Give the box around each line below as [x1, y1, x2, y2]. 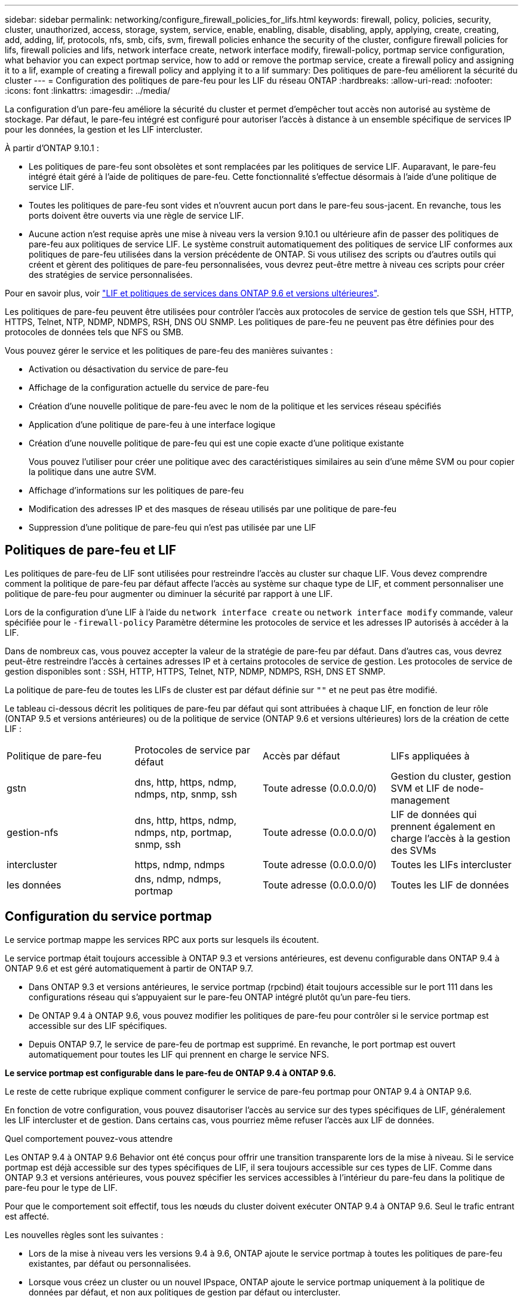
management [390, 794, 450, 806]
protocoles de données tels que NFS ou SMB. [5, 327, 184, 337]
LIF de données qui [390, 808, 477, 820]
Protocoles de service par [134, 743, 251, 756]
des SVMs [390, 844, 436, 856]
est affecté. [5, 1211, 50, 1221]
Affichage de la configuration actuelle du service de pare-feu [29, 382, 269, 393]
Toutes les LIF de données [390, 878, 509, 891]
